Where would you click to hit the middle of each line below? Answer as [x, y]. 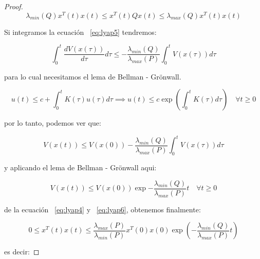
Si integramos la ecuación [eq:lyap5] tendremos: [80, 32]
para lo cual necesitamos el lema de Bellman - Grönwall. [93, 76]
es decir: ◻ [22, 252]
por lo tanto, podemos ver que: [53, 123]
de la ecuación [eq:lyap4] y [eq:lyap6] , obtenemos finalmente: [103, 209]
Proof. [14, 6]
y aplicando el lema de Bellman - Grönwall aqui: [80, 167]
